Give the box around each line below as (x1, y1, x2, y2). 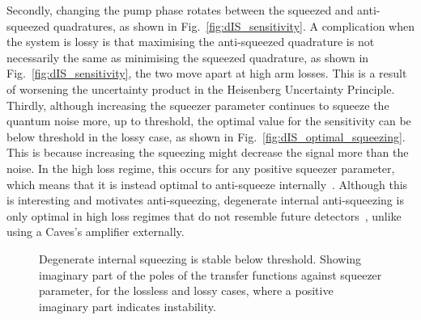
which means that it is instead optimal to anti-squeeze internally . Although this (6, 175, 408, 192)
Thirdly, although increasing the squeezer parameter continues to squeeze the (6, 96, 389, 113)
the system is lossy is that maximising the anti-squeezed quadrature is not (6, 33, 375, 50)
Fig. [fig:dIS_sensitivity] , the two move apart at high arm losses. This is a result (6, 65, 407, 82)
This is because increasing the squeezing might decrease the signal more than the (6, 144, 409, 161)
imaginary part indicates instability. (39, 297, 216, 314)
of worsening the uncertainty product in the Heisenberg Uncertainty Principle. (6, 80, 395, 97)
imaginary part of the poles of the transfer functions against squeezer (39, 266, 382, 283)
